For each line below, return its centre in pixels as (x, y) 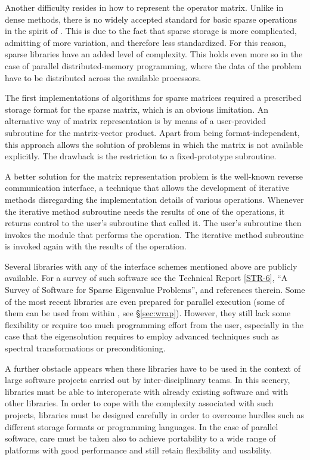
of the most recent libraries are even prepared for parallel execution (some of (145, 301)
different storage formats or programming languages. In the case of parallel (142, 426)
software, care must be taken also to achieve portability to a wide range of (140, 438)
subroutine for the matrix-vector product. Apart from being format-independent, (152, 132)
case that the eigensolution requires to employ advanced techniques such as (142, 336)
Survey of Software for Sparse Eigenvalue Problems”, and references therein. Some (155, 290)
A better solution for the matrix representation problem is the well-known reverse (154, 176)
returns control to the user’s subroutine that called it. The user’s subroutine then (153, 223)
